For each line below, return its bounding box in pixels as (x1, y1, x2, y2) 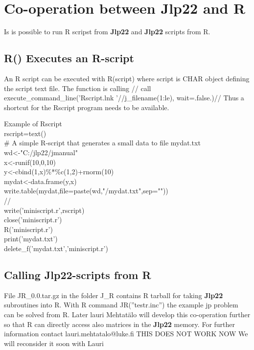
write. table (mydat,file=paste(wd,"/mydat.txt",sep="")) (4, 186, 168, 196)
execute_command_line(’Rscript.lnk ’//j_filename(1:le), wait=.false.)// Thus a (4, 93, 244, 103)
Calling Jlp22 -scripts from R (4, 267, 151, 282)
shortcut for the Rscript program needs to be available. (4, 102, 169, 112)
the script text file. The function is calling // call (4, 83, 151, 93)
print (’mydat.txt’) (4, 233, 58, 244)
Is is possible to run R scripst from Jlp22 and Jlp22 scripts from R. (4, 26, 210, 37)
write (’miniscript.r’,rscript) (4, 205, 85, 215)
